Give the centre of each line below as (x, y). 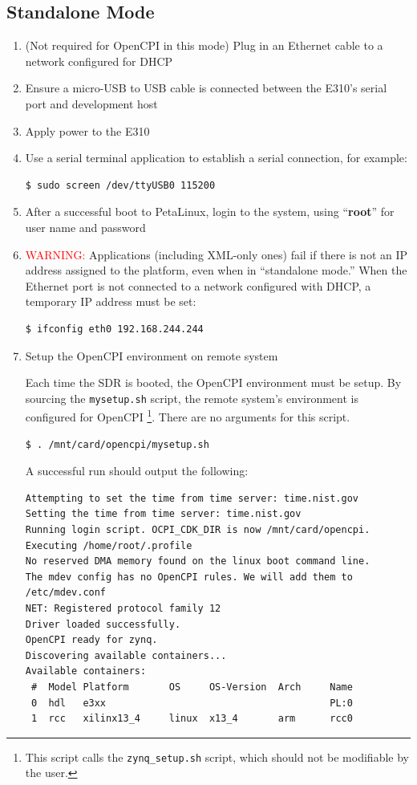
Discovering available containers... (126, 655)
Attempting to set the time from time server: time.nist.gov (192, 498)
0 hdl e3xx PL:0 (192, 703)
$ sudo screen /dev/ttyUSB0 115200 (120, 185)
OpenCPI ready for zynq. (91, 640)
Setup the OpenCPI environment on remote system (152, 355)
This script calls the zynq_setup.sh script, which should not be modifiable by (217, 757)
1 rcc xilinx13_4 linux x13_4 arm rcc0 (192, 719)
